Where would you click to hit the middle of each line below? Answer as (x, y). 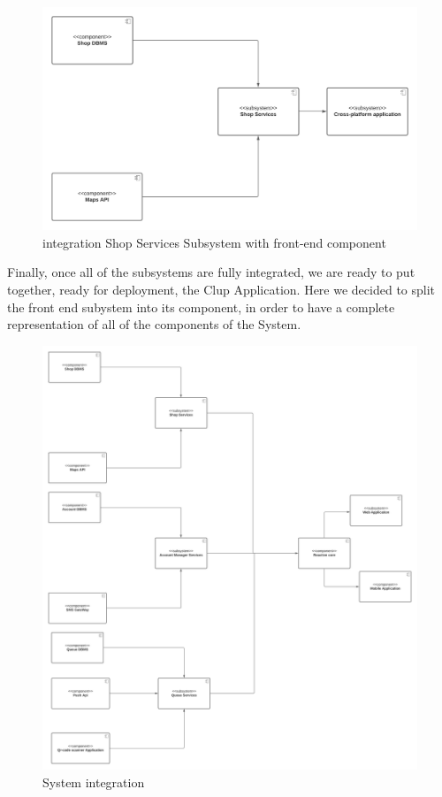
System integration (94, 782)
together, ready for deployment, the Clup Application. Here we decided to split (221, 289)
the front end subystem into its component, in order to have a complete (201, 307)
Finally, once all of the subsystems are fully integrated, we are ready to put (211, 272)
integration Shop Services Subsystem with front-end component (214, 242)
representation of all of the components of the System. (154, 324)
